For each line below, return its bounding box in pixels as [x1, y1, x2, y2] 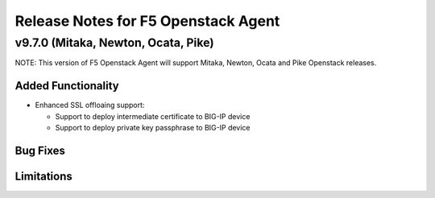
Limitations [14, 169, 72, 183]
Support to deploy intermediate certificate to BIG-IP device [55, 111, 251, 121]
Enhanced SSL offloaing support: [35, 101, 145, 110]
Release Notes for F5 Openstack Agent [14, 12, 280, 30]
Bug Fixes [14, 143, 66, 157]
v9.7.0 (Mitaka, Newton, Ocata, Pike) [14, 35, 214, 50]
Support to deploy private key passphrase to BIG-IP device [55, 123, 251, 133]
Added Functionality [14, 79, 120, 93]
